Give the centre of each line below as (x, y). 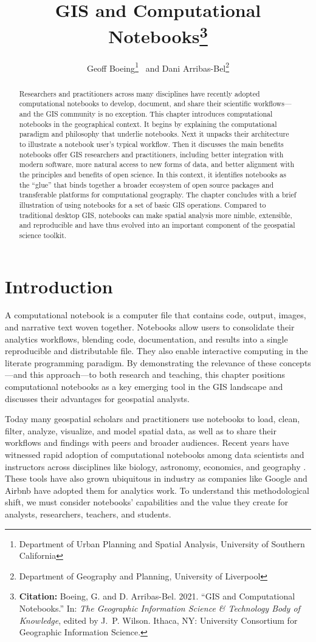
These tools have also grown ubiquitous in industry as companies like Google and (156, 478)
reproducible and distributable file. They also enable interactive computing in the (156, 351)
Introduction (59, 286)
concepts (295, 362)
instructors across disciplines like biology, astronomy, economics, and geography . (156, 466)
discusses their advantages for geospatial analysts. (98, 398)
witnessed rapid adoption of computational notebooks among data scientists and (155, 454)
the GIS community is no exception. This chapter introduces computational (153, 114)
